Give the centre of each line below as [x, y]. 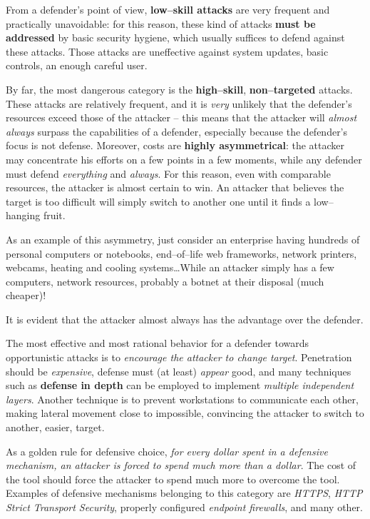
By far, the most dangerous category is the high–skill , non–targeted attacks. [179, 89]
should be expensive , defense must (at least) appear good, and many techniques [179, 371]
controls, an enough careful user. [77, 65]
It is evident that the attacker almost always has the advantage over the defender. [185, 319]
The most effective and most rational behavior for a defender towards [158, 343]
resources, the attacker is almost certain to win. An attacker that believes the [175, 187]
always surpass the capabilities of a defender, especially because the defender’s [177, 131]
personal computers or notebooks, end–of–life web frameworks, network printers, [181, 253]
